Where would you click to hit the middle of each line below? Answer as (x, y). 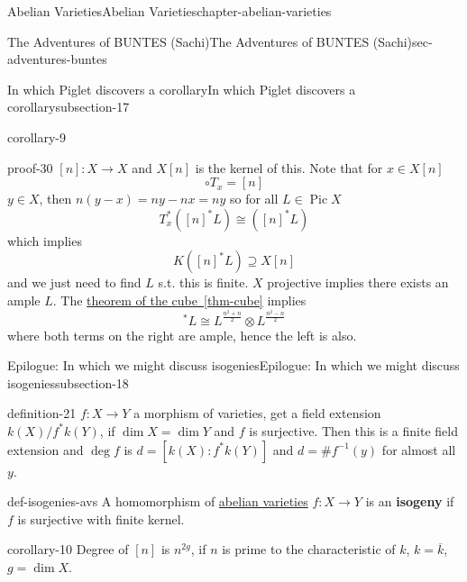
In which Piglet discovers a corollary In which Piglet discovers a (182, 89)
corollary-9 (37, 136)
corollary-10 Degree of (68, 549)
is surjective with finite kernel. (101, 518)
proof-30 (30, 167)
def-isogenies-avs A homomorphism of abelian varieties (158, 501)
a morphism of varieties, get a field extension (257, 413)
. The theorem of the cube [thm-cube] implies (179, 300)
